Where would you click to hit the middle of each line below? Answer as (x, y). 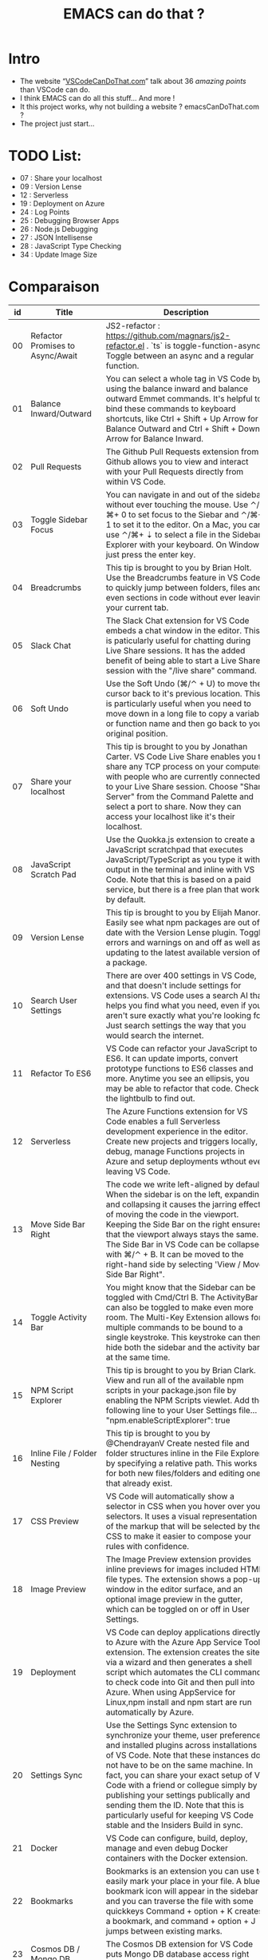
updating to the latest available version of (183, 952)
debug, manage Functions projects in (175, 1151)
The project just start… (57, 123)
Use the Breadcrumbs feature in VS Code (183, 577)
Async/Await (54, 355)
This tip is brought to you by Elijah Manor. (183, 912)
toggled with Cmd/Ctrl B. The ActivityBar (182, 1297)
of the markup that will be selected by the (183, 1526)
